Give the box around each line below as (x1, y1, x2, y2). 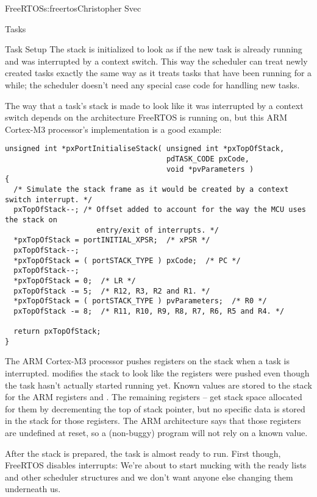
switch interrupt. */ (5, 195, 93, 204)
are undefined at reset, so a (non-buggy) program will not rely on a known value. (5, 426, 308, 439)
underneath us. (5, 482, 61, 495)
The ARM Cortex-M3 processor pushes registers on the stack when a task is (5, 354, 290, 367)
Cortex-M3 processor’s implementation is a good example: (5, 122, 222, 135)
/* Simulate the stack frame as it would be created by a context (13, 185, 289, 194)
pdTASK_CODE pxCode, (166, 155, 249, 163)
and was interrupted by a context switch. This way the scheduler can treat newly (5, 54, 308, 67)
